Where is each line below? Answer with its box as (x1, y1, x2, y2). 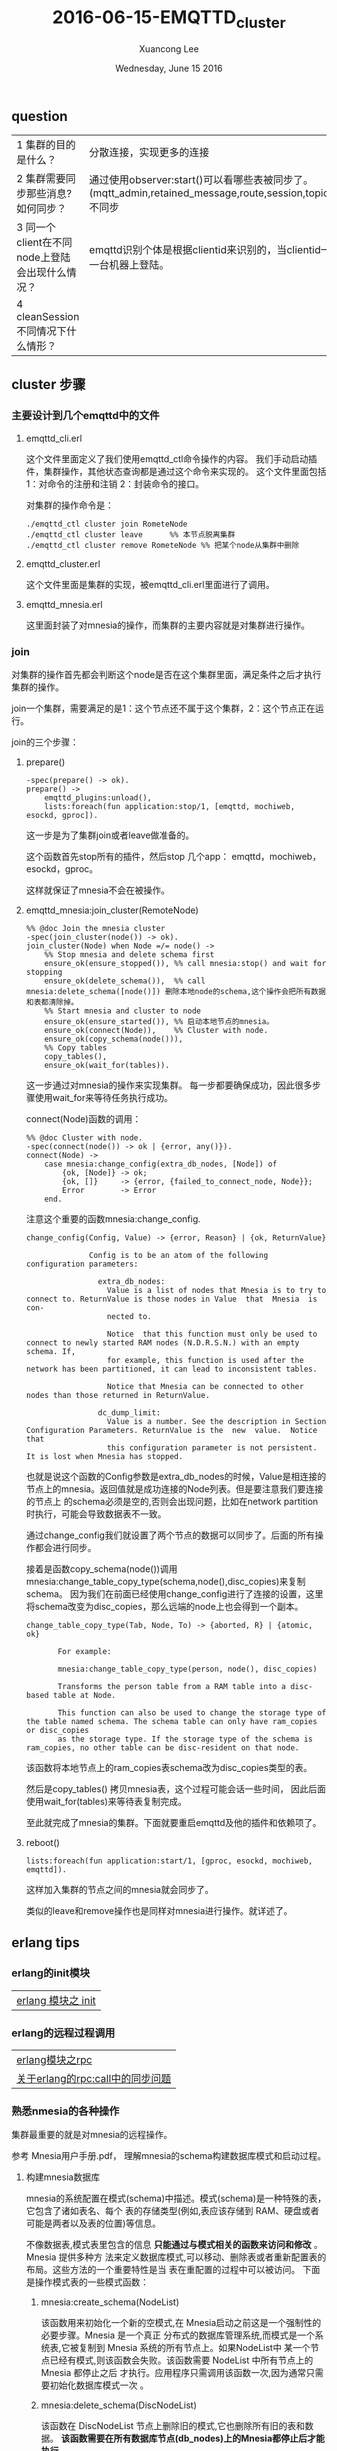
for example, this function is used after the (106, 1355, 304, 1365)
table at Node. (52, 1690, 116, 1700)
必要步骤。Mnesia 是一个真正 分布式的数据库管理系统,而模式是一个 (40, 2329, 316, 2341)
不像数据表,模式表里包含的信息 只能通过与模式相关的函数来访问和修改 (25, 2239, 312, 2251)
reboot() (25, 1836, 61, 1848)
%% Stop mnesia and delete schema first (44, 949, 215, 960)
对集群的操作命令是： (25, 499, 114, 511)
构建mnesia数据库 (25, 2171, 101, 2183)
